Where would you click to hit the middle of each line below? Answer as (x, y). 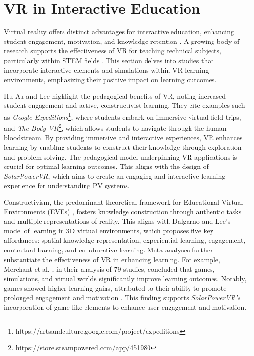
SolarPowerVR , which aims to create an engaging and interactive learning (115, 176)
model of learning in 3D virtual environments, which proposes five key (109, 230)
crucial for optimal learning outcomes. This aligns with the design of (106, 166)
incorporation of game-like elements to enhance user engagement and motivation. (125, 307)
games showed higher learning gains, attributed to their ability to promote (115, 288)
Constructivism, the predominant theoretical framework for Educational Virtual (124, 201)
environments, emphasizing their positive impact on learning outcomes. (110, 79)
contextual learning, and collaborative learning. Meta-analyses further (108, 249)
